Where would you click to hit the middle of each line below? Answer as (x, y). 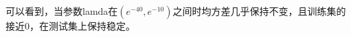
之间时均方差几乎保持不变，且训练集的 (259, 11)
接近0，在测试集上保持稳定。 (70, 26)
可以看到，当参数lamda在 (62, 11)
